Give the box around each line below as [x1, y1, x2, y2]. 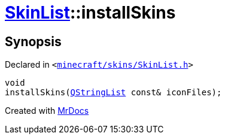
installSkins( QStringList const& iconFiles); [5, 87, 222, 98]
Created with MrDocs [5, 105, 89, 116]
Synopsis [5, 34, 62, 49]
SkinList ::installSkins [5, 2, 176, 23]
